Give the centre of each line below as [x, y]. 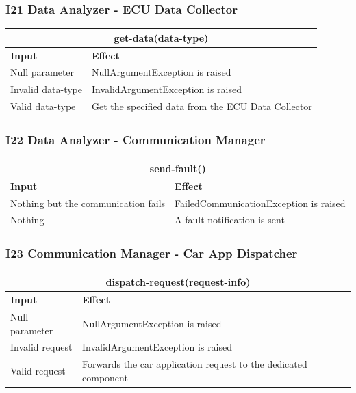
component [105, 377]
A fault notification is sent [230, 220]
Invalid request [41, 347]
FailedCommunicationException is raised [260, 203]
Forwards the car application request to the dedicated [195, 364]
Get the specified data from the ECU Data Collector [202, 106]
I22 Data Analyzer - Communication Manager [136, 140]
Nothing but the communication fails [88, 203]
